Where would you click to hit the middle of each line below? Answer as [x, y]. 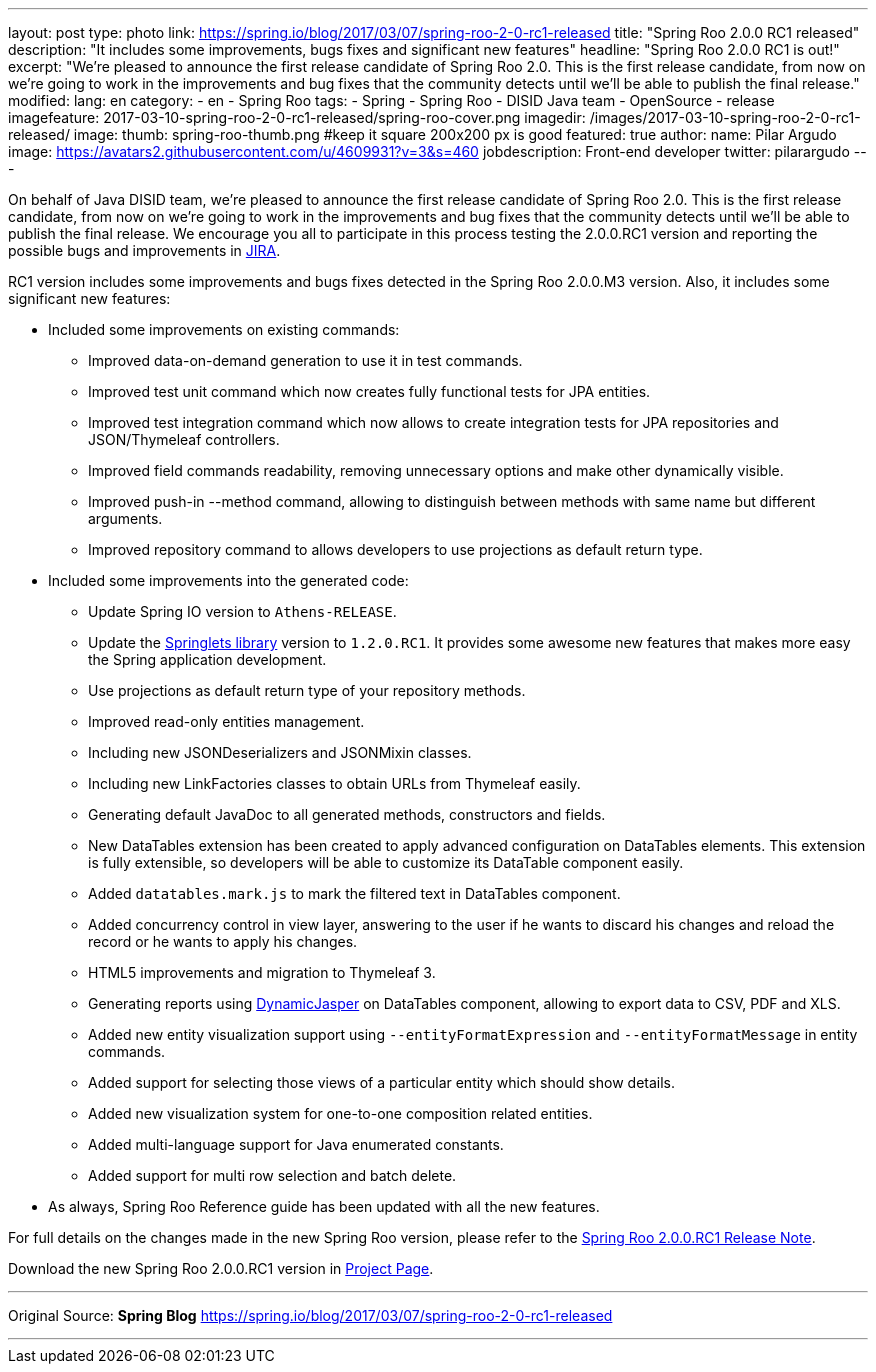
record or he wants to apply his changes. [223, 941]
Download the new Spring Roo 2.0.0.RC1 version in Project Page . [221, 1268]
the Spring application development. [207, 659]
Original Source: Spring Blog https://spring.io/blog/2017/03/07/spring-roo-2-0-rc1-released [310, 1315]
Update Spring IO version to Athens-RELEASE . [242, 611]
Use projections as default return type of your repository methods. [307, 690]
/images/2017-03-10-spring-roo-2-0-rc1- [725, 117]
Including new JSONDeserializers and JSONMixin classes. [280, 752]
